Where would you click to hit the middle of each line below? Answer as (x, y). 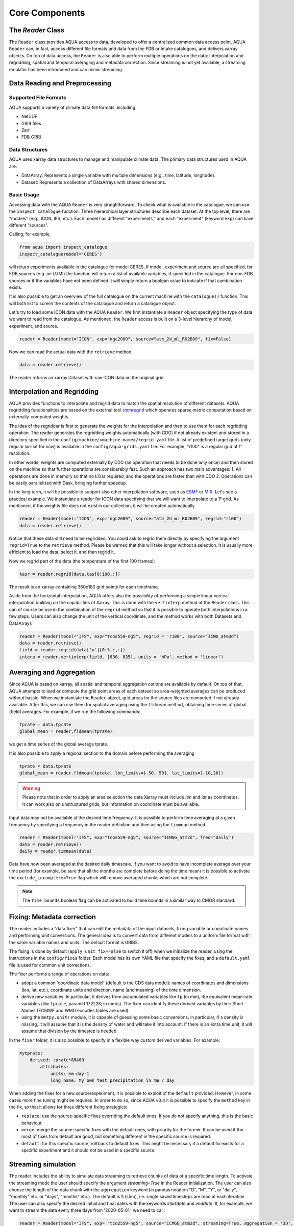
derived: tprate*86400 (57, 1060)
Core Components (47, 13)
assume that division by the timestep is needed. (69, 1031)
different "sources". (29, 225)
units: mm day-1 (70, 1073)
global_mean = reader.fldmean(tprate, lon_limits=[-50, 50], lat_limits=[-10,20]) (122, 773)
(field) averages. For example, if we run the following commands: (75, 712)
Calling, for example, (30, 234)
